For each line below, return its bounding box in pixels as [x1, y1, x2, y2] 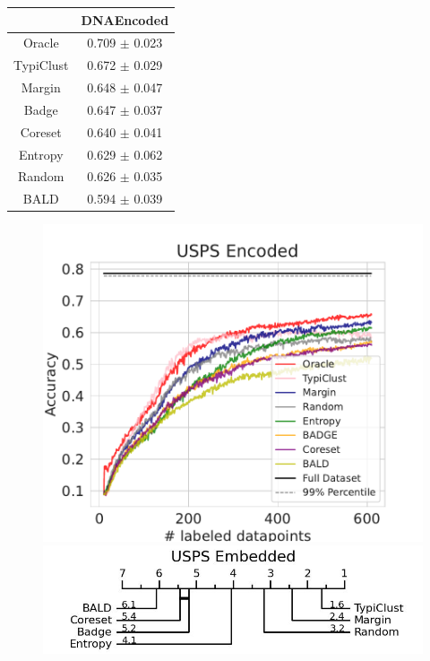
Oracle [22, 33, 59, 52]
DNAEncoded [81, 10, 169, 29]
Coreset [20, 122, 62, 141]
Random [17, 167, 64, 186]
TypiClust [13, 56, 69, 74]
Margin [21, 78, 61, 97]
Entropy [18, 144, 64, 163]
